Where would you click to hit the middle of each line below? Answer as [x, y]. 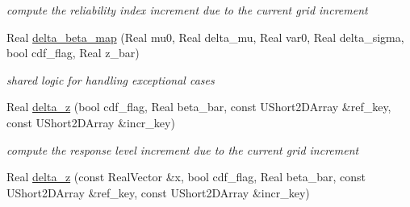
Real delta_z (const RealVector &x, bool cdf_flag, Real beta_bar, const [186, 177]
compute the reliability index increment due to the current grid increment [187, 10]
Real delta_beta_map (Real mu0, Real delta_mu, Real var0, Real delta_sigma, [205, 37]
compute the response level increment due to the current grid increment [183, 149]
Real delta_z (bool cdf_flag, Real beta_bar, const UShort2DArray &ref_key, [199, 107]
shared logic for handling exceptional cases [111, 79]
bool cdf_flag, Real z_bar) [73, 53]
